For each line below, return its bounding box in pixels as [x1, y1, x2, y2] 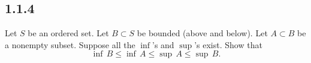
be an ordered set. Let [28, 27, 109, 39]
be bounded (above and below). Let [137, 27, 268, 39]
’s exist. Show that [194, 38, 262, 51]
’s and [152, 38, 174, 51]
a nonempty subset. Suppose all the [5, 38, 135, 51]
